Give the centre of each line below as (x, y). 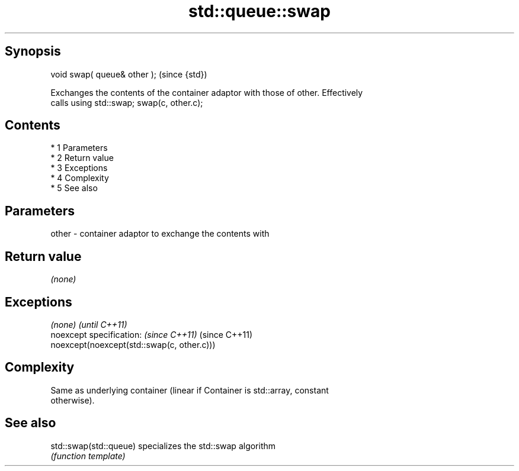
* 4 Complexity (80, 178)
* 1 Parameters (79, 148)
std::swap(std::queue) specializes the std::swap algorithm (163, 446)
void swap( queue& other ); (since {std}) (129, 74)
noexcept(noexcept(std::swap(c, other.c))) (133, 344)
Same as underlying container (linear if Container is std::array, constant (190, 390)
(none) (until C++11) (89, 324)
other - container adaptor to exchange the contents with (160, 234)
